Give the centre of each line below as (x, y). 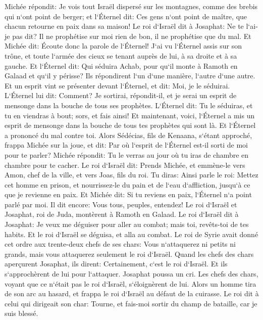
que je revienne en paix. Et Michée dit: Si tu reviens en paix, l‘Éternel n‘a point (128, 194)
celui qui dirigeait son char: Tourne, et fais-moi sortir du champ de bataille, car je (131, 303)
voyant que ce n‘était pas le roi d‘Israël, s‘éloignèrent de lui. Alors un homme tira (130, 283)
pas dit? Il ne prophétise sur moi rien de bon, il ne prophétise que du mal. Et (132, 36)
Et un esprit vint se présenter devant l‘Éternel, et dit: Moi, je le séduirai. (117, 85)
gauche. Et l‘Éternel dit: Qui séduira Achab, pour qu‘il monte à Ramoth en (121, 65)
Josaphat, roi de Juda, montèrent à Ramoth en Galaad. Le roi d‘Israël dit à (122, 214)
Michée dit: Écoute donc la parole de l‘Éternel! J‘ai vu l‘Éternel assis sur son (123, 46)
